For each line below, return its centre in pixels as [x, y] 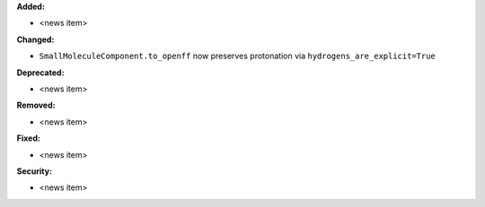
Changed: [35, 39]
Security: [35, 171]
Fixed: [28, 138]
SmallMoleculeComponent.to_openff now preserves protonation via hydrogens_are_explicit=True [237, 56]
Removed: [36, 105]
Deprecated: [40, 73]
